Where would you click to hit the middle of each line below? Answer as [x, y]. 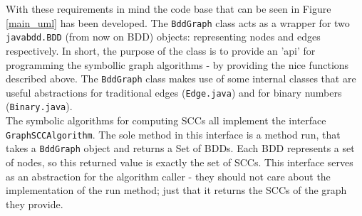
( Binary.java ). [39, 106]
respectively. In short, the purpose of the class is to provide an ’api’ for [161, 50]
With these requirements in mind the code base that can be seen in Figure [169, 9]
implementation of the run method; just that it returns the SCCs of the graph [176, 190]
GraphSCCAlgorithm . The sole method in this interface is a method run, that [173, 134]
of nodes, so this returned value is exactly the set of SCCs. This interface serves [180, 162]
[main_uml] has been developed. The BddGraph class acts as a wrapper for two [178, 22]
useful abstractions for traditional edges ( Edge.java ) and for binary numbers [174, 92]
